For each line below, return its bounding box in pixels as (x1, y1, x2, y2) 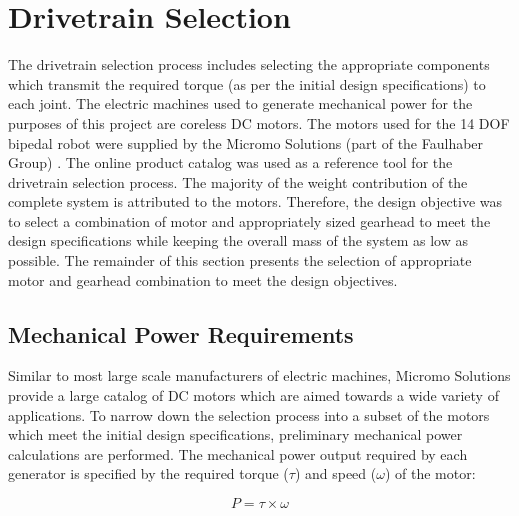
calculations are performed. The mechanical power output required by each (8, 443, 468, 464)
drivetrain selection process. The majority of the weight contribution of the (8, 171, 468, 192)
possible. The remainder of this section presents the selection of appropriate (8, 250, 472, 271)
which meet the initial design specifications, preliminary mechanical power (8, 424, 463, 445)
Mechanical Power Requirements (8, 318, 354, 349)
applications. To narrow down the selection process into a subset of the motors (8, 404, 490, 425)
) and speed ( (294, 463, 377, 484)
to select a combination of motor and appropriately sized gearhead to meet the (8, 210, 491, 231)
